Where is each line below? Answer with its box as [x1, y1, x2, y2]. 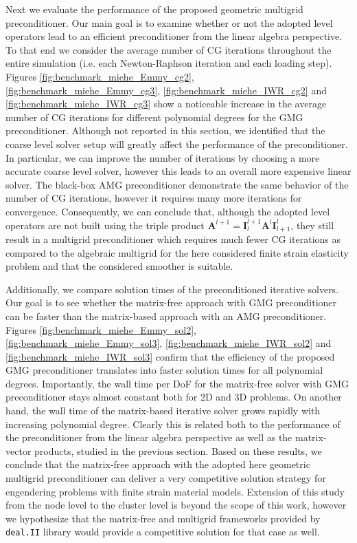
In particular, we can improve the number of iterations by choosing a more [5, 150, 320, 164]
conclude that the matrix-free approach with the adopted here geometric [5, 457, 310, 471]
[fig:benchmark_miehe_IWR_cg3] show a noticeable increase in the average [5, 96, 327, 111]
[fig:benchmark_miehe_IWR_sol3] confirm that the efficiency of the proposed [5, 349, 335, 363]
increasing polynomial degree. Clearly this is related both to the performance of [5, 416, 341, 431]
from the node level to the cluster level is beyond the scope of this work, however [5, 498, 347, 512]
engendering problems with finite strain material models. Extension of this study [5, 484, 345, 498]
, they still [290, 217, 334, 232]
